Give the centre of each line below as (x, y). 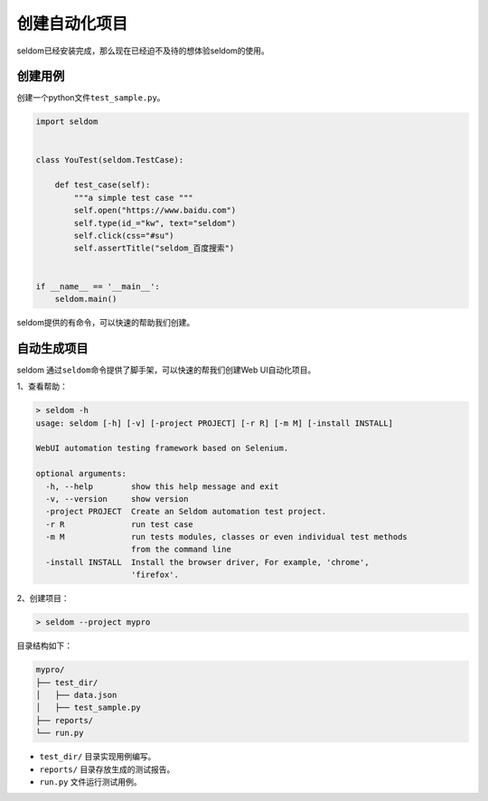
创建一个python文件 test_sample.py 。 (91, 98)
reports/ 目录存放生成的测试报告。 (107, 769)
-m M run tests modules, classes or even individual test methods (227, 537)
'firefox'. (155, 575)
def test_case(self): (103, 185)
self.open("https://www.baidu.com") (155, 211)
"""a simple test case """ (133, 198)
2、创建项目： (43, 598)
